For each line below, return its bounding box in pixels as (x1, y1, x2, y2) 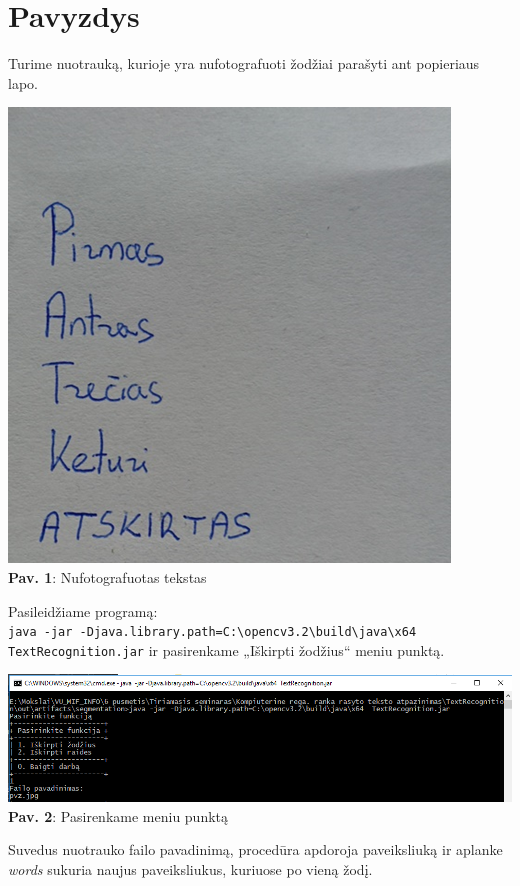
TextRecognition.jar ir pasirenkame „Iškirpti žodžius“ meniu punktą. (8, 639, 445, 660)
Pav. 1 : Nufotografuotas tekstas (8, 566, 207, 587)
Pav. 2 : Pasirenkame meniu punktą (8, 805, 229, 826)
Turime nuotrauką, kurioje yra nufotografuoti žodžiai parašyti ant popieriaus (8, 53, 480, 74)
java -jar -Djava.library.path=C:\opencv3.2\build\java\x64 (8, 625, 417, 640)
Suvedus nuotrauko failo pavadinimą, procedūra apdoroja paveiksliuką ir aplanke (8, 839, 503, 860)
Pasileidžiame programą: (8, 600, 158, 621)
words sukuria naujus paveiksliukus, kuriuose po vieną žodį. (8, 858, 373, 879)
